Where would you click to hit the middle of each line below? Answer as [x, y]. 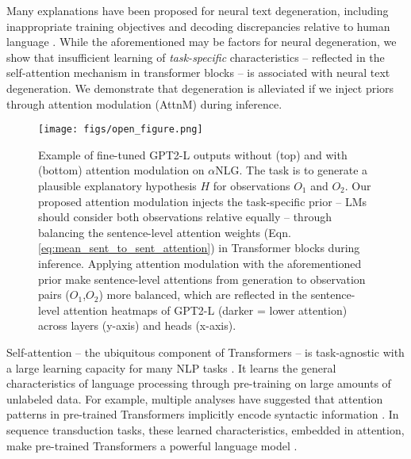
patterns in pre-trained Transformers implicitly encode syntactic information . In [203, 414]
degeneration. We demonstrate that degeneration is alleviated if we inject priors [200, 88]
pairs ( [54, 295]
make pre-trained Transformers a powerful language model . [152, 445]
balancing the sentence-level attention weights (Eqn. [165, 232]
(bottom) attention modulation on [121, 170]
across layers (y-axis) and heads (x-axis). [137, 325]
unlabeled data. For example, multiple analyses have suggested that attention [195, 398]
